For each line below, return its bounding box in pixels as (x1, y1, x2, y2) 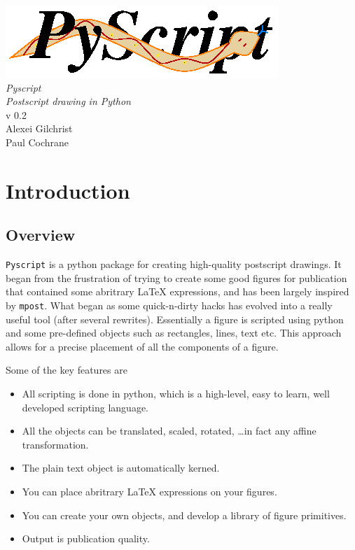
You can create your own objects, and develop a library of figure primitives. (22, 507, 347, 522)
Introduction (6, 176, 130, 204)
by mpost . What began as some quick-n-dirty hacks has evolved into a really (6, 297, 333, 312)
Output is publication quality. (22, 531, 150, 546)
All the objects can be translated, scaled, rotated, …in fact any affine (22, 423, 316, 438)
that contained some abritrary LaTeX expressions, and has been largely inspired (6, 284, 349, 299)
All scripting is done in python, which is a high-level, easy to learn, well (22, 386, 330, 401)
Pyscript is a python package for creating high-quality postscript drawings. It (6, 257, 342, 272)
